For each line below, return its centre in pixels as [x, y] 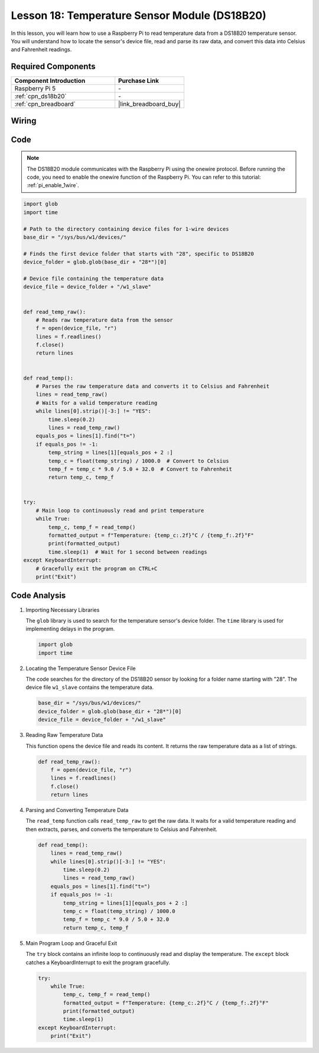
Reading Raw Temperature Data [64, 735]
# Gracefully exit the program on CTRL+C [97, 569]
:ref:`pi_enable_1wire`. [53, 185]
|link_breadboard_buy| [149, 104]
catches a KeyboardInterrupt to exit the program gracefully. [98, 962]
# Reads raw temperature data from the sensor [105, 320]
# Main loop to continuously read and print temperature [120, 510]
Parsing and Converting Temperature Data [77, 810]
